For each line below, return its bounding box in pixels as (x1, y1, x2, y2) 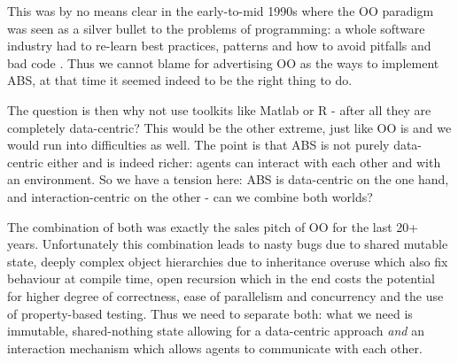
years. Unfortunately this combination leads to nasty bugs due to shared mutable (7, 235, 448, 253)
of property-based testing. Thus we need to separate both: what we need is (7, 304, 413, 322)
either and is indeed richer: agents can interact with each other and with (47, 152, 441, 171)
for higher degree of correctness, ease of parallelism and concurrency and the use (7, 286, 444, 305)
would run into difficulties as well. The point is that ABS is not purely (7, 135, 390, 154)
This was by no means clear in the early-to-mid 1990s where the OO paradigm (7, 2, 434, 19)
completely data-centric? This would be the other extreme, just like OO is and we (7, 118, 452, 136)
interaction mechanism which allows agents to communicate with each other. (7, 338, 423, 357)
